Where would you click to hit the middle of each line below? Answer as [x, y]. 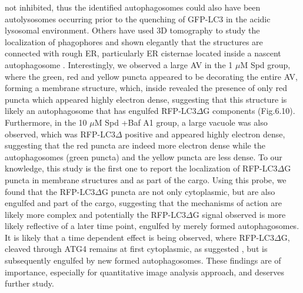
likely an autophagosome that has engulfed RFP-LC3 [101, 111]
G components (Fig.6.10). [249, 111]
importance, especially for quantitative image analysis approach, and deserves [144, 272]
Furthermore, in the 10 [46, 122]
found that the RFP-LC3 [50, 191]
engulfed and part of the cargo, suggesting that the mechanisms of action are [143, 203]
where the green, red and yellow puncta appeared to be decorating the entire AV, [151, 76]
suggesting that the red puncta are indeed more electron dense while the [135, 145]
